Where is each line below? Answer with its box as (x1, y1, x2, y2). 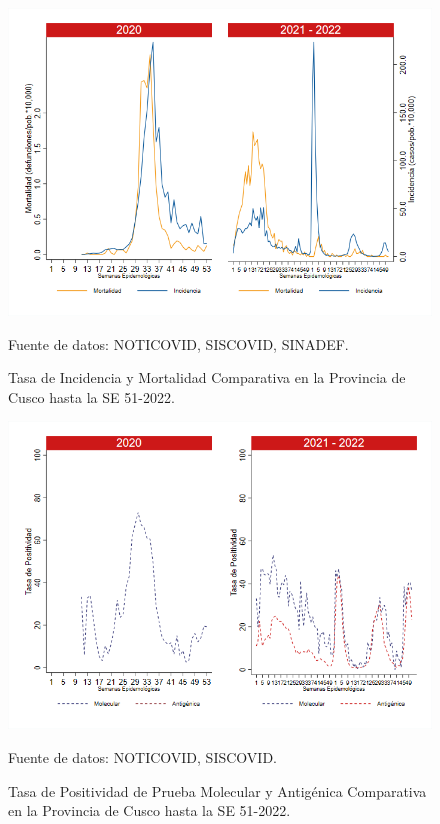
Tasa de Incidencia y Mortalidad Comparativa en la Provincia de (8, 367, 406, 388)
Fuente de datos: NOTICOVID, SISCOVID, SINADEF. (8, 333, 349, 354)
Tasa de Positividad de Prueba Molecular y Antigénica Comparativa (8, 780, 427, 801)
